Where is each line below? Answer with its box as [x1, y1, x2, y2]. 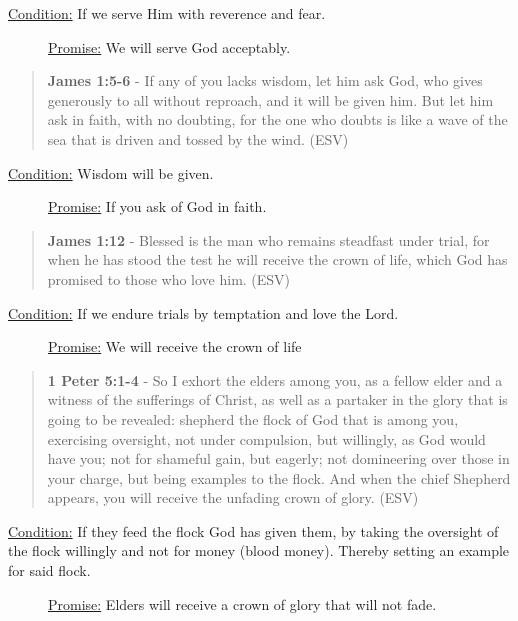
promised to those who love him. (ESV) [47, 268, 291, 289]
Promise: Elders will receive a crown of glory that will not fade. [48, 593, 437, 614]
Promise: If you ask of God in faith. [48, 196, 267, 217]
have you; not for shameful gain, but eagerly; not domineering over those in [47, 448, 510, 469]
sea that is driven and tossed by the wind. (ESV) [47, 128, 349, 149]
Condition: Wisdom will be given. [8, 162, 214, 183]
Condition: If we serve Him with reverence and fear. [8, 3, 326, 23]
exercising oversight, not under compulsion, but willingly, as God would [47, 428, 486, 449]
